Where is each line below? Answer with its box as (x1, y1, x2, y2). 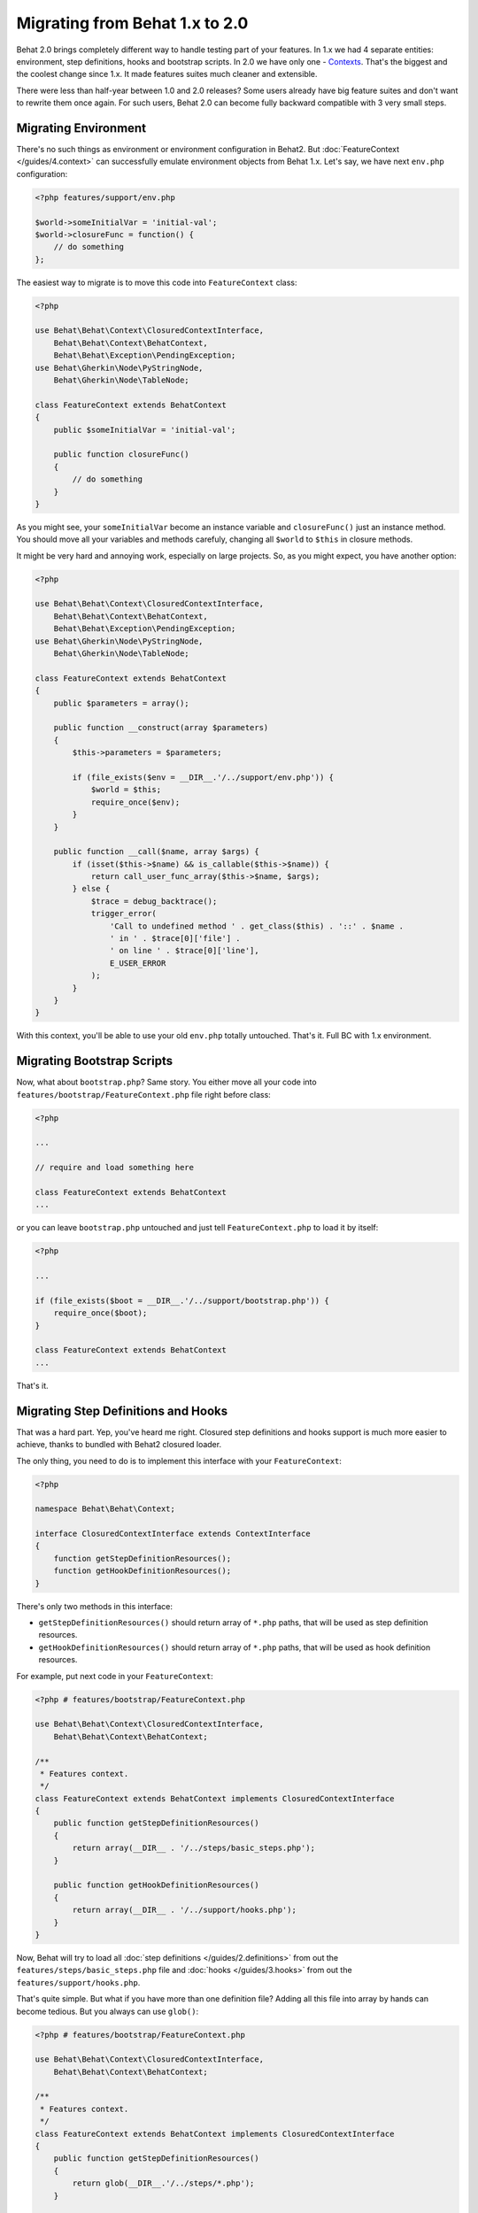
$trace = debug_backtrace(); (90, 896, 218, 906)
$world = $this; (90, 784, 162, 795)
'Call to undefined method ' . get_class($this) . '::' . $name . (109, 921, 405, 931)
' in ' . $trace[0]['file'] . (109, 934, 241, 944)
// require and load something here (35, 1162, 195, 1173)
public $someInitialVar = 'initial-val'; (53, 425, 236, 435)
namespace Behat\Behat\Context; (35, 1504, 176, 1514)
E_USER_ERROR (109, 958, 166, 968)
